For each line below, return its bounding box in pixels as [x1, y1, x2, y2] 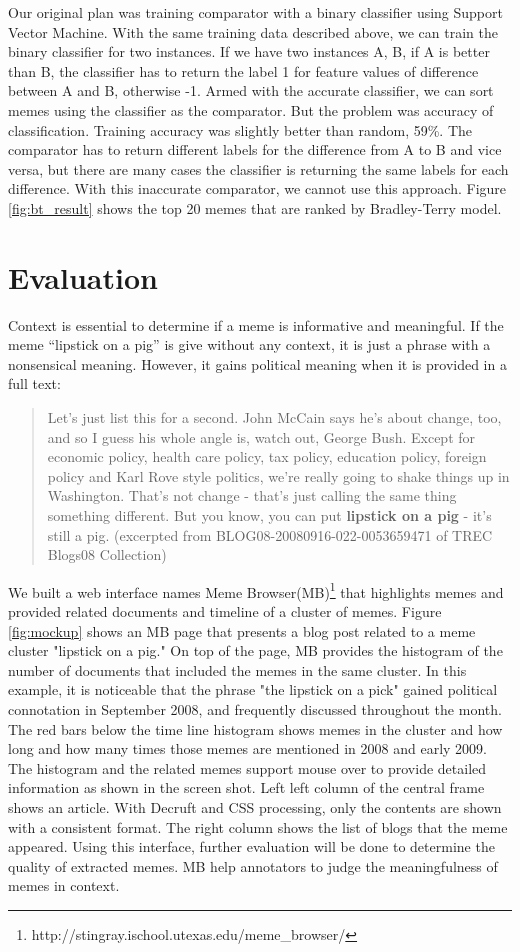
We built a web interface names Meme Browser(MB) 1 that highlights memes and [8, 578, 504, 602]
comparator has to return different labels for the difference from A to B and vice [8, 139, 502, 160]
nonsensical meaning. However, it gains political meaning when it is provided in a [8, 353, 507, 374]
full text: [8, 373, 61, 394]
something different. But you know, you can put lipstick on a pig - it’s [47, 505, 492, 525]
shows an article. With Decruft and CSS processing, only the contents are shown [8, 796, 502, 817]
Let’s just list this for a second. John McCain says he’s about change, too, [47, 407, 502, 428]
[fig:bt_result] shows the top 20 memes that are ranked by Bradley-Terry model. [8, 197, 502, 218]
